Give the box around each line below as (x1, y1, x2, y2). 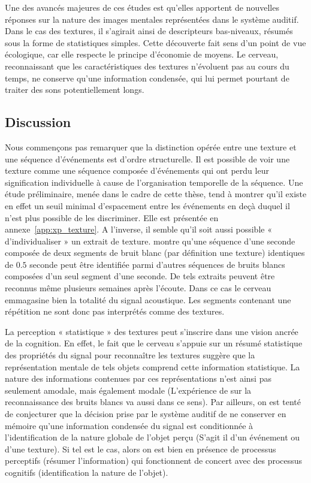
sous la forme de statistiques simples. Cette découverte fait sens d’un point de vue (5, 36, 306, 49)
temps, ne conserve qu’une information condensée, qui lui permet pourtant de (5, 71, 289, 84)
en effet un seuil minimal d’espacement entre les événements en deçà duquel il (5, 199, 290, 212)
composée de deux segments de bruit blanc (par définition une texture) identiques (5, 246, 305, 259)
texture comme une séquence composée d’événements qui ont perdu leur (5, 164, 269, 177)
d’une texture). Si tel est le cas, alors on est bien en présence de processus (5, 442, 276, 455)
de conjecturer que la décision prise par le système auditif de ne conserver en (5, 407, 286, 420)
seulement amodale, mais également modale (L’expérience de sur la (5, 384, 252, 396)
